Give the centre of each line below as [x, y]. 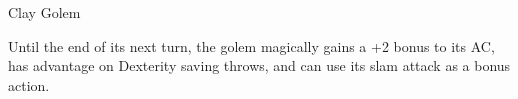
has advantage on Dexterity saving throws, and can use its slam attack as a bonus [259, 65]
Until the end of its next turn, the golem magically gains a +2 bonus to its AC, [251, 45]
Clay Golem [44, 12]
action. [29, 84]
